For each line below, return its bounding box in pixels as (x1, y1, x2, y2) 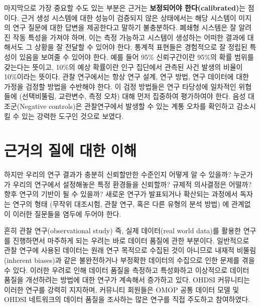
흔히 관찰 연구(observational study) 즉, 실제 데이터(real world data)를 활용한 (4, 225, 241, 236)
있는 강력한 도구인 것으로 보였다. (22, 110, 123, 121)
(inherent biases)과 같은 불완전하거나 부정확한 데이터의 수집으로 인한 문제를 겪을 (4, 255, 255, 265)
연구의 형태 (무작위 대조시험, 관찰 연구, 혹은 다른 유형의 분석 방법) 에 (13, 199, 229, 209)
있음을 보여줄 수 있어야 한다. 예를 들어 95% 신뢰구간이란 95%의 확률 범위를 (19, 51, 254, 62)
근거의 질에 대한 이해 (4, 140, 137, 161)
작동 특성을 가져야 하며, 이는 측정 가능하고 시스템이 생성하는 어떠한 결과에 (13, 32, 245, 42)
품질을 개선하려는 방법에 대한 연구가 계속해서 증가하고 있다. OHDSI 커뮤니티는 (4, 274, 250, 285)
